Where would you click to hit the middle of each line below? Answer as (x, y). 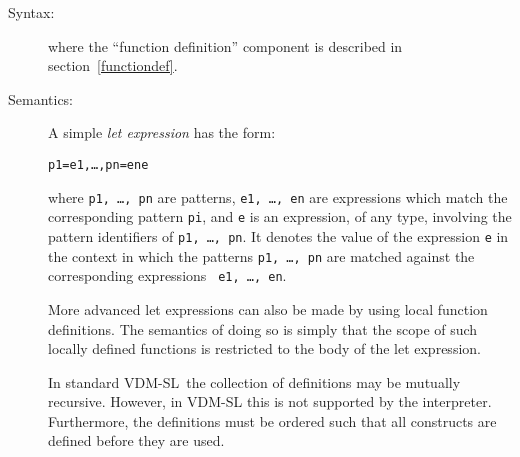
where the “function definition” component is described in (225, 45)
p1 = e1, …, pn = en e (98, 164)
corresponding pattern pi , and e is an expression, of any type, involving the (280, 216)
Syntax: (31, 12)
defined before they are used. (136, 440)
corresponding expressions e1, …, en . (167, 275)
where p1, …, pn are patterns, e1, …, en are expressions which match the (278, 196)
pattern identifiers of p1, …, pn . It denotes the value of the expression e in (278, 235)
